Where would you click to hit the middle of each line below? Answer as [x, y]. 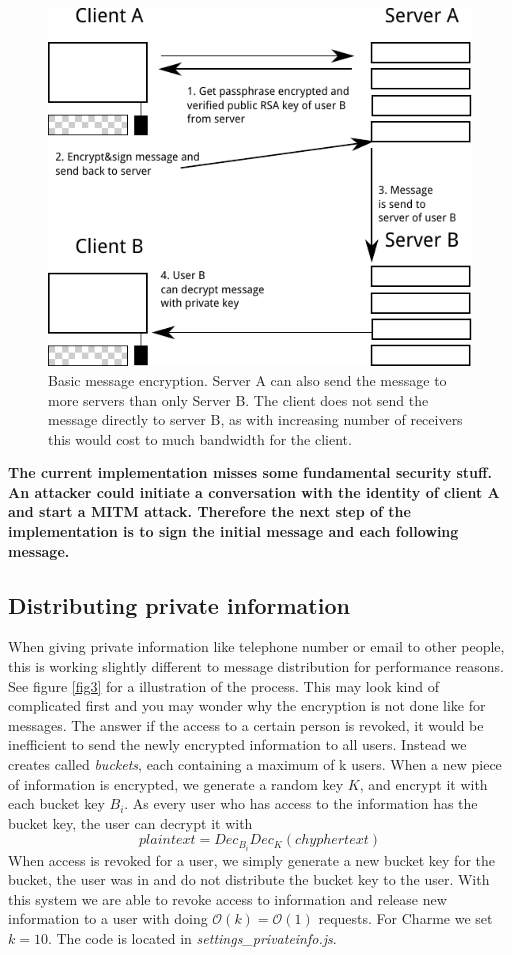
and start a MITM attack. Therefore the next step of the [209, 511]
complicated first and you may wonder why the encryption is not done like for [247, 705]
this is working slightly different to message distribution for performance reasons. [256, 666]
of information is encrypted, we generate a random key [176, 783]
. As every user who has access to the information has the [301, 803]
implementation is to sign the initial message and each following [233, 531]
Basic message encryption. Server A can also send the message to [247, 379]
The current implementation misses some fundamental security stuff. [250, 472]
